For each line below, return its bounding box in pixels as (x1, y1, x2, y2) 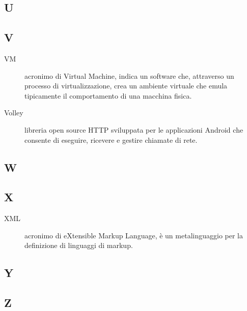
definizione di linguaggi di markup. (24, 240, 133, 251)
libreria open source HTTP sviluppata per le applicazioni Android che (24, 124, 243, 135)
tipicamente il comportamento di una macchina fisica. (24, 90, 192, 101)
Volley (4, 107, 23, 118)
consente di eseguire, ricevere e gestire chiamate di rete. (24, 134, 198, 145)
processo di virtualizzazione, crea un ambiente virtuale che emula (24, 80, 228, 91)
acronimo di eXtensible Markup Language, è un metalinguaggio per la (24, 230, 243, 240)
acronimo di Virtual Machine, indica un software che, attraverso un (24, 70, 234, 81)
